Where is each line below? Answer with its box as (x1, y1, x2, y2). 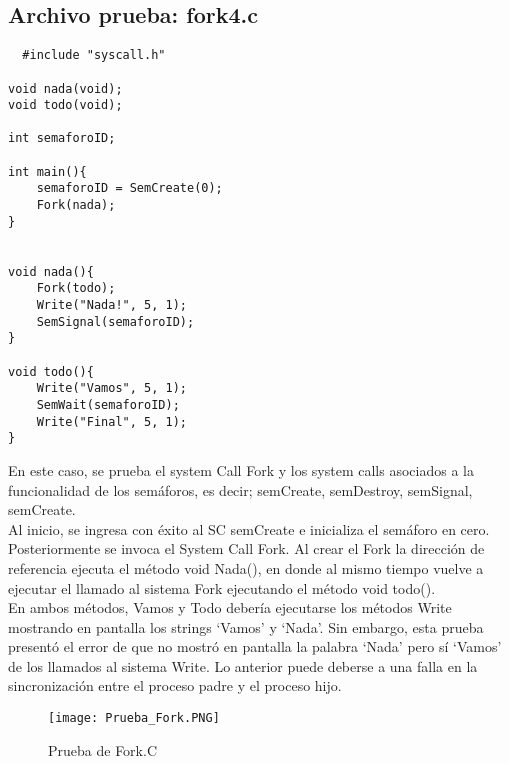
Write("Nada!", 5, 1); (36, 298, 187, 313)
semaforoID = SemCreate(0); (36, 181, 223, 196)
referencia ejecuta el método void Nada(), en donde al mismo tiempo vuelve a (8, 557, 484, 578)
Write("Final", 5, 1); (36, 414, 187, 429)
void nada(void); (8, 81, 123, 96)
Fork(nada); (36, 198, 116, 213)
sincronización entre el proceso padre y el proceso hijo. (8, 675, 342, 696)
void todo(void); (8, 98, 123, 113)
